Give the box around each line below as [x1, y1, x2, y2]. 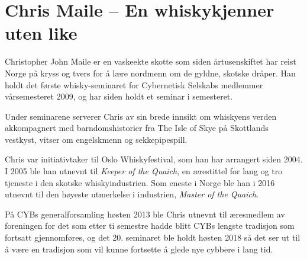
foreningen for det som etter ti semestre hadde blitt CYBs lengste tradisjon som [5, 219, 295, 232]
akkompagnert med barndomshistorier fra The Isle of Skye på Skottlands [5, 121, 269, 134]
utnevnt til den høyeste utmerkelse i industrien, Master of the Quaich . [5, 188, 259, 200]
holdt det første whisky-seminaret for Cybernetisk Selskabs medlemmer [5, 78, 263, 91]
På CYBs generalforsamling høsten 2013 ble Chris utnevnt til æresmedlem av [5, 207, 285, 220]
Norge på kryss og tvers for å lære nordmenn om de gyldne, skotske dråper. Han [5, 66, 296, 79]
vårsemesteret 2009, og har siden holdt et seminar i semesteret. [5, 90, 233, 103]
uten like [5, 21, 77, 45]
